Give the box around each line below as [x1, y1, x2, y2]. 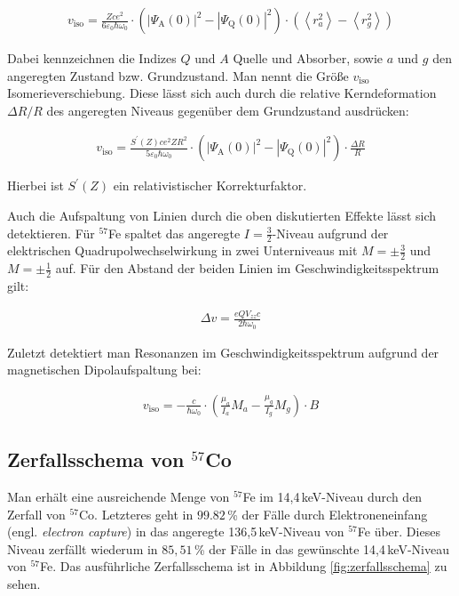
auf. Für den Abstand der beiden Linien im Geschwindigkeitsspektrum [55, 259, 439, 278]
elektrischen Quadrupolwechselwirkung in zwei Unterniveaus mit [7, 241, 358, 260]
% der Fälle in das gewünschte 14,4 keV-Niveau [194, 539, 449, 558]
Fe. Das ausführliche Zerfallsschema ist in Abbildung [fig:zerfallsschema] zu [40, 557, 447, 576]
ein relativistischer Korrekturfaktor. [113, 176, 307, 195]
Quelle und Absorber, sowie [233, 49, 384, 68]
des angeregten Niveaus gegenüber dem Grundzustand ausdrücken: [46, 101, 409, 119]
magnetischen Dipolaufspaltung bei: [7, 360, 202, 379]
